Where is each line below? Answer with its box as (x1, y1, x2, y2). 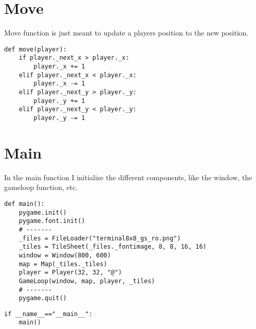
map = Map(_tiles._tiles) (19, 260, 107, 268)
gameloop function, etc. (4, 182, 78, 193)
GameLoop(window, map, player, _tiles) (19, 277, 155, 285)
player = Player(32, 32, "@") (19, 269, 122, 276)
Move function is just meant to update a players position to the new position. (4, 27, 249, 38)
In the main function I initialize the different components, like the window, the (4, 171, 252, 182)
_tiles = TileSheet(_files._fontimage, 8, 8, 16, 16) (19, 243, 207, 251)
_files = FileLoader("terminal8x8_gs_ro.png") (19, 234, 181, 242)
